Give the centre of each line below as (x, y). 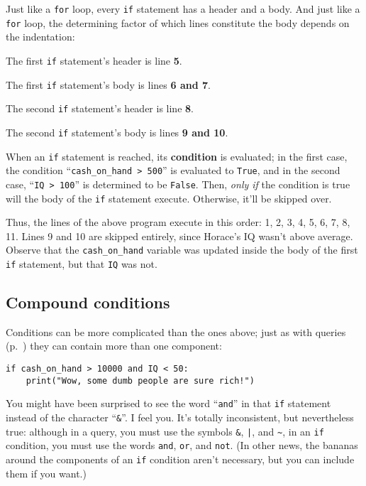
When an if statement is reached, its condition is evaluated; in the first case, (177, 156)
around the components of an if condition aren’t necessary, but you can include (180, 459)
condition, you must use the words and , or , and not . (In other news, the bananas (182, 445)
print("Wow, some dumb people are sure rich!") (140, 380)
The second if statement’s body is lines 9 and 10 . (117, 132)
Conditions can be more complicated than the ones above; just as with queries (176, 331)
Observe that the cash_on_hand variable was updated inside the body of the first (182, 250)
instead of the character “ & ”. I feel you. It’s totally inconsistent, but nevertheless (180, 417)
